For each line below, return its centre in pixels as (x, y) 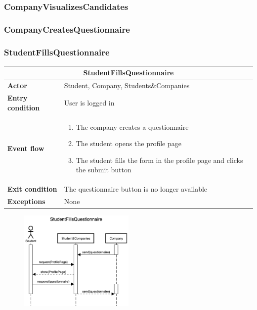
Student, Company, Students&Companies (127, 85)
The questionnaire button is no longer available (136, 189)
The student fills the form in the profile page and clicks (159, 160)
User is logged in (89, 102)
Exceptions (26, 201)
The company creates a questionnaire (132, 127)
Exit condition (32, 189)
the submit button (104, 170)
